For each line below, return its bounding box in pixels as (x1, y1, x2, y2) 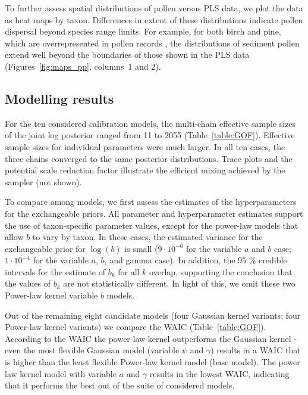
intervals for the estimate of (5, 265, 105, 278)
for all (118, 265, 140, 278)
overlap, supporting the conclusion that (149, 265, 293, 278)
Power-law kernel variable (5, 289, 98, 301)
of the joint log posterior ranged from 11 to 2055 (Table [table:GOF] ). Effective (5, 129, 295, 141)
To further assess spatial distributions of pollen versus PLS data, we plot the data (5, 2, 303, 14)
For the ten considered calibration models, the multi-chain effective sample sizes (5, 117, 296, 129)
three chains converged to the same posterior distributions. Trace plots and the (5, 152, 293, 164)
